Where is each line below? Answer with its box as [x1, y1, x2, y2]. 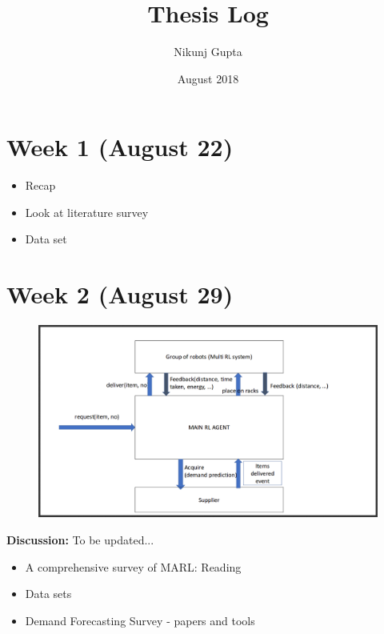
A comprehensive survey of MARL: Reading [25, 558, 242, 575]
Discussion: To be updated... [6, 531, 154, 548]
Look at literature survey [25, 203, 149, 220]
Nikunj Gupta [174, 43, 242, 60]
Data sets [25, 585, 72, 602]
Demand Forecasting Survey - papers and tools [25, 612, 255, 628]
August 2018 [177, 70, 239, 86]
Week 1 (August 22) [6, 130, 234, 163]
